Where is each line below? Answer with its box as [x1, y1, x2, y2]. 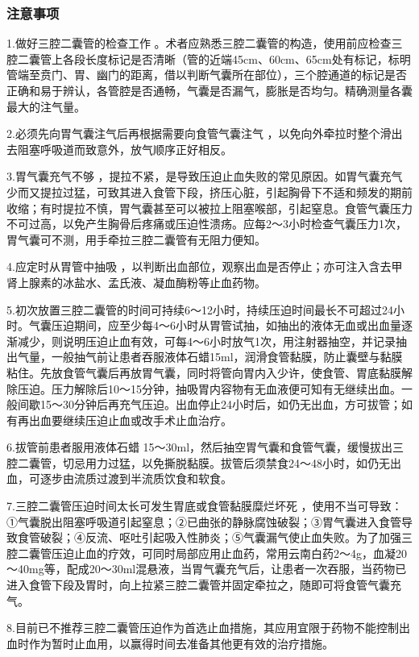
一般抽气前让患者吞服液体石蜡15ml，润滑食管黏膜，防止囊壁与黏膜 [51, 348, 403, 365]
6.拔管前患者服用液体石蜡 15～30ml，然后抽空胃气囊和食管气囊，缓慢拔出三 [6, 439, 404, 455]
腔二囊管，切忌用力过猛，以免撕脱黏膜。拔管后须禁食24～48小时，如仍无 [6, 454, 390, 471]
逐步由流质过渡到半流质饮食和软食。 [39, 470, 232, 487]
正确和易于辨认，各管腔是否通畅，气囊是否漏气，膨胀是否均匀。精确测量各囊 [6, 82, 413, 98]
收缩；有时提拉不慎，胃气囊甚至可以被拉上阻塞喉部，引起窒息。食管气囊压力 [6, 199, 413, 216]
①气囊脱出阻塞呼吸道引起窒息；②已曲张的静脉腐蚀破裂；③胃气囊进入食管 [6, 513, 401, 530]
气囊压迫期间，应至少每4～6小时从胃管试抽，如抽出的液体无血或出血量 [28, 317, 401, 334]
